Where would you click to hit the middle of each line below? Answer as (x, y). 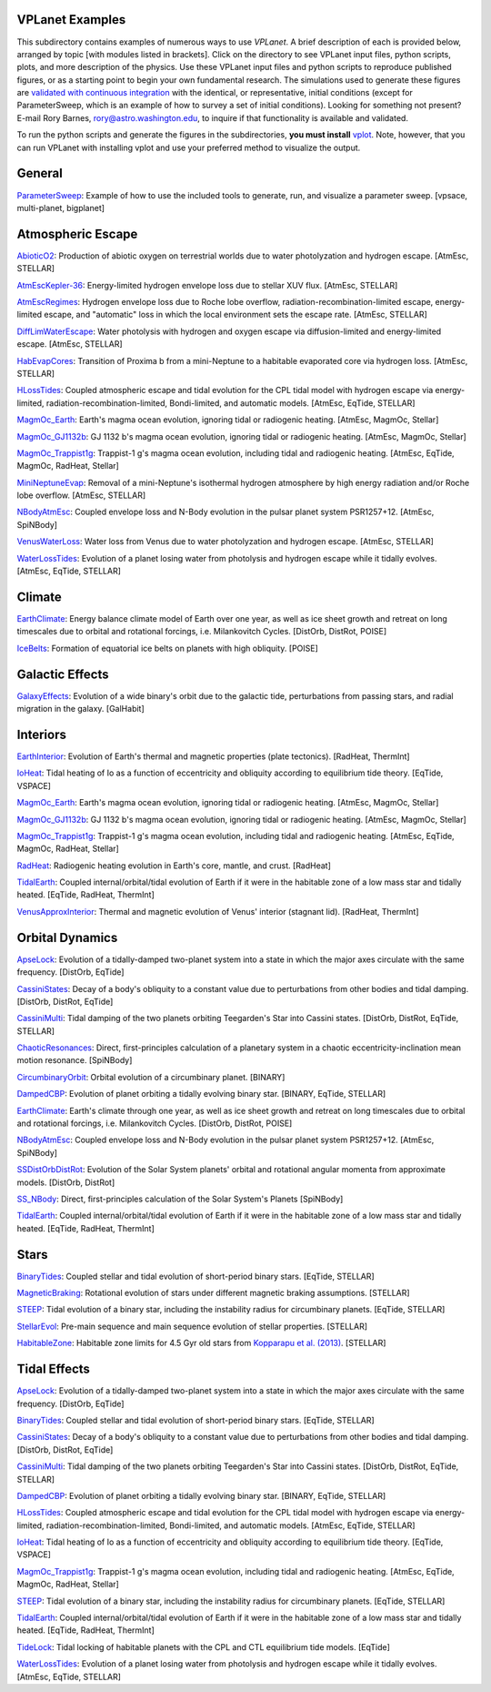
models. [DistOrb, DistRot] (66, 1182)
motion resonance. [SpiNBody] (75, 1060)
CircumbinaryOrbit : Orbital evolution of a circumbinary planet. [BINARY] (151, 1077)
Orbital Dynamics (67, 937)
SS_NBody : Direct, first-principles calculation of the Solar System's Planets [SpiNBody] (180, 1199)
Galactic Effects (63, 674)
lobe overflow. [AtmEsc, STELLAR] (81, 495)
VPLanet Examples (71, 20)
